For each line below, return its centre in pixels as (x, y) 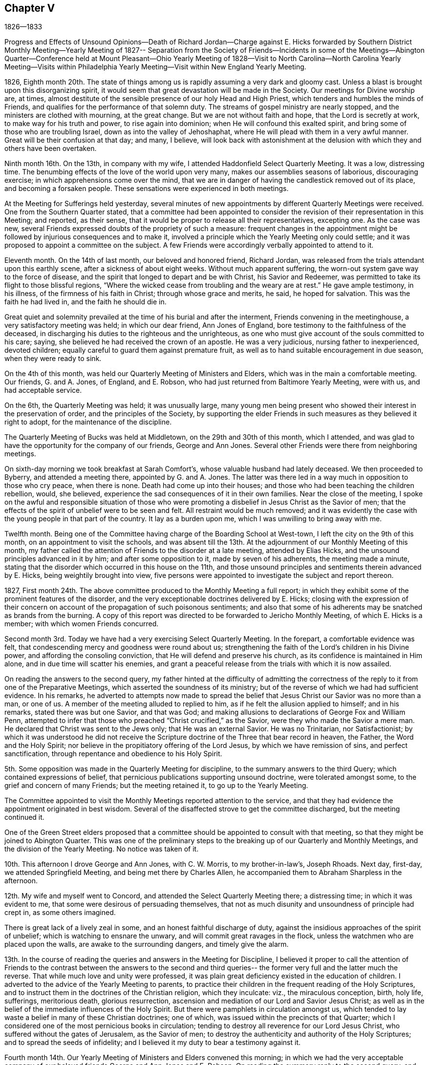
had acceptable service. (43, 390)
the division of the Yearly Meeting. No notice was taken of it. (102, 849)
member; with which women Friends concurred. (82, 624)
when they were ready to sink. (53, 359)
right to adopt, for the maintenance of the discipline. (88, 422)
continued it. (24, 817)
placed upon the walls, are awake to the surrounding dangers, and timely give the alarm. (147, 944)
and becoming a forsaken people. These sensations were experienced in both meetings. (147, 189)
